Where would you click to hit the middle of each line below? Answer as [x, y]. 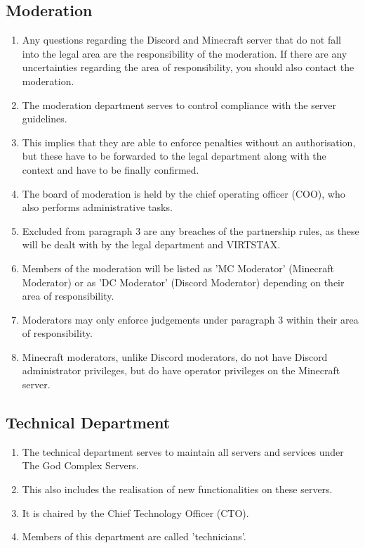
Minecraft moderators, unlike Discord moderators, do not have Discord [175, 356]
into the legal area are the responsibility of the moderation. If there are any [185, 53]
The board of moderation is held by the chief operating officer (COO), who [184, 193]
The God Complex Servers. [80, 465]
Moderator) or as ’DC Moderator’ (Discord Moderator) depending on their [183, 282]
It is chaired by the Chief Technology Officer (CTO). [135, 512]
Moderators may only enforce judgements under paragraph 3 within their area [190, 319]
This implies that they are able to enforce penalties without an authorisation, [189, 142]
